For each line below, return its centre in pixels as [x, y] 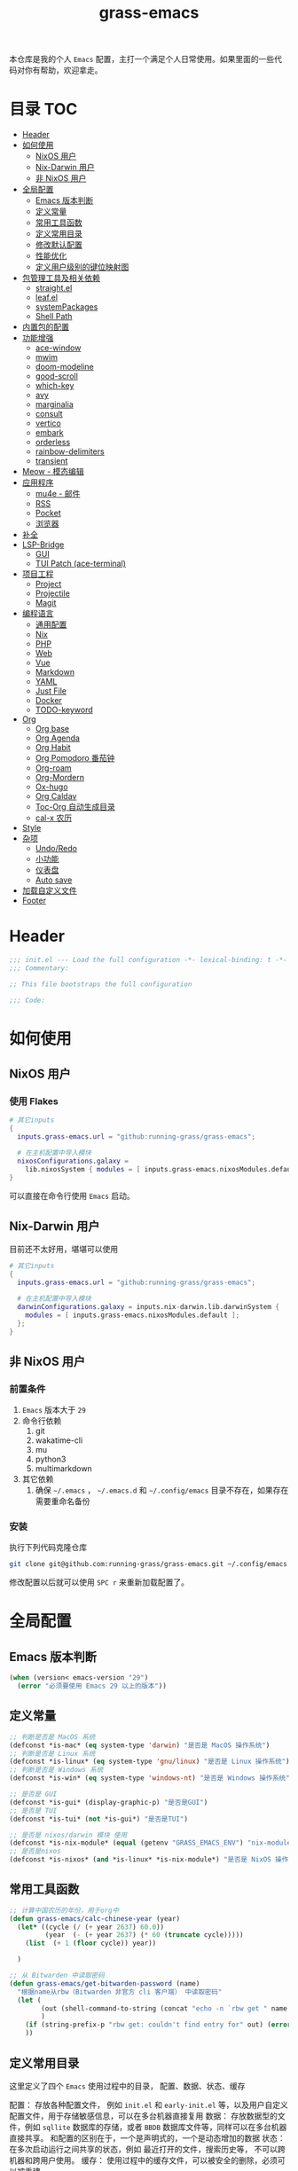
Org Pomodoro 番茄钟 [75, 758]
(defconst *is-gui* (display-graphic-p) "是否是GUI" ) [109, 1802]
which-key [55, 386]
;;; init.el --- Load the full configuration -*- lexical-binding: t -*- [149, 960]
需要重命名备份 [63, 1501]
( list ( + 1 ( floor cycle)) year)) [91, 1944]
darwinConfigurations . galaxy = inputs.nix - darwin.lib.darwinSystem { [148, 1306]
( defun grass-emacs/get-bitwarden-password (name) [105, 1983]
